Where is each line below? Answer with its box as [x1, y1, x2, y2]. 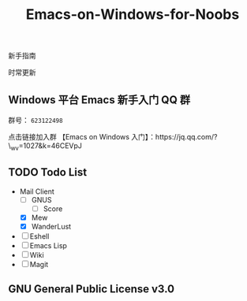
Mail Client [19, 187, 55, 196]
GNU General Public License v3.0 [8, 282, 175, 296]
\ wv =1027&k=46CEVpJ [8, 141, 83, 152]
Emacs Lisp [29, 240, 67, 250]
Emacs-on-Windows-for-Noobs [25, 6, 240, 24]
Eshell [29, 231, 50, 241]
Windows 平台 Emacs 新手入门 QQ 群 [8, 93, 191, 106]
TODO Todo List [8, 165, 88, 179]
